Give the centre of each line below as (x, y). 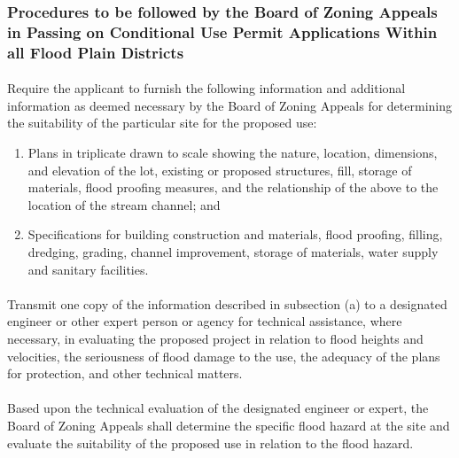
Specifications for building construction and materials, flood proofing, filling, (235, 234)
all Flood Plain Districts (96, 52)
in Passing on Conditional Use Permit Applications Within (222, 31)
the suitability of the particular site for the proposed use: (162, 123)
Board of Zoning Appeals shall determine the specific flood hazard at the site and (229, 425)
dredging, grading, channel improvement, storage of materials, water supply (233, 252)
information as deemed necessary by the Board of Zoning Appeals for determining (229, 105)
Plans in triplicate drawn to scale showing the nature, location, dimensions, (233, 153)
